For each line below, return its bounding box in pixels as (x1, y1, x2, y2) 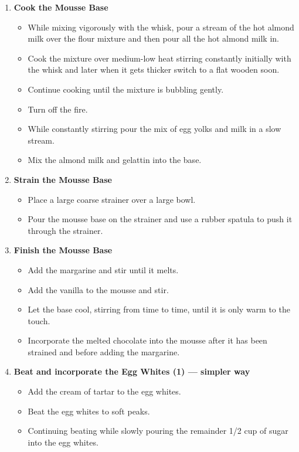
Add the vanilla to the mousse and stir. (28, 283, 169, 295)
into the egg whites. (28, 436, 98, 448)
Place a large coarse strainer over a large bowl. (28, 193, 196, 205)
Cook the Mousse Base (13, 1, 108, 13)
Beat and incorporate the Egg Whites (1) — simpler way (13, 365, 250, 378)
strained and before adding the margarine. (28, 345, 180, 358)
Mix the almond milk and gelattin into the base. (28, 154, 202, 166)
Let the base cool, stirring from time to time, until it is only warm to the (28, 303, 290, 315)
